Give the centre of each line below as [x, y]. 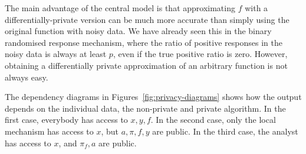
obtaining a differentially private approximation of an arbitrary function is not [146, 65]
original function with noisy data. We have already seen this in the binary [138, 31]
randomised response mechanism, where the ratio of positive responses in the [144, 42]
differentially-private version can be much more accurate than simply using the [147, 19]
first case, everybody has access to [66, 120]
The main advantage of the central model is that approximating [120, 8]
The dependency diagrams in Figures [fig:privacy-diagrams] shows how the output [153, 97]
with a [256, 8]
